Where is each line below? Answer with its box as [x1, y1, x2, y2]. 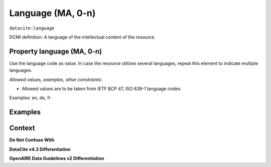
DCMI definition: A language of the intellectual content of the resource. [9, 34, 156, 40]
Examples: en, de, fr [9, 95, 51, 101]
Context [9, 124, 35, 132]
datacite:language [9, 25, 55, 31]
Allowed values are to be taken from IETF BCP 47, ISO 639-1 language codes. [22, 85, 182, 92]
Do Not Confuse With [9, 137, 55, 143]
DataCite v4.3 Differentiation [9, 146, 71, 152]
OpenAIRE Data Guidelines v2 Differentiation [9, 155, 104, 161]
